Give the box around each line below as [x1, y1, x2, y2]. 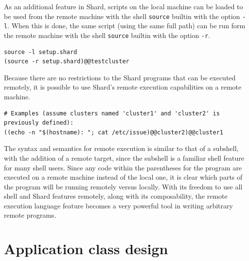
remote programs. [4, 210, 56, 220]
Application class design [4, 239, 168, 259]
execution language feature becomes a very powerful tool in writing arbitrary [4, 200, 233, 210]
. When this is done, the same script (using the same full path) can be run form [7, 20, 246, 31]
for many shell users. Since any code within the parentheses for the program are [4, 162, 242, 172]
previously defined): [4, 119, 74, 127]
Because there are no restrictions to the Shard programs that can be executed [4, 72, 236, 82]
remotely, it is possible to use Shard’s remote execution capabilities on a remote [4, 82, 242, 92]
